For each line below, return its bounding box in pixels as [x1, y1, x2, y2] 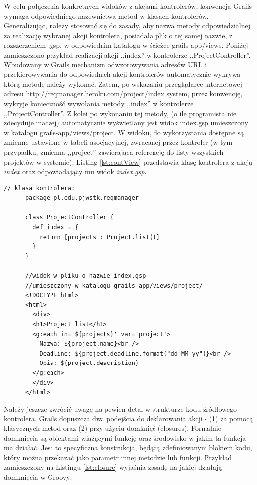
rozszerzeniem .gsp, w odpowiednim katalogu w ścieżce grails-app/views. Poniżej [4, 40, 248, 50]
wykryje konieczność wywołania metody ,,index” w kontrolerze [4, 98, 194, 108]
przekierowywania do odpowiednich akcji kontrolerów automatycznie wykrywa [4, 69, 241, 79]
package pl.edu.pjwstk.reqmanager [25, 194, 139, 202]
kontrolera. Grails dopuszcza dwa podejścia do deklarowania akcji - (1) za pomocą [4, 413, 253, 424]
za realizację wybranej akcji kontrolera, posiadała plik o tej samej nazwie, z [4, 30, 233, 40]
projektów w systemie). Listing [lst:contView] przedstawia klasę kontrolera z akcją [4, 156, 253, 167]
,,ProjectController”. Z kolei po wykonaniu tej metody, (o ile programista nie [4, 108, 237, 118]
